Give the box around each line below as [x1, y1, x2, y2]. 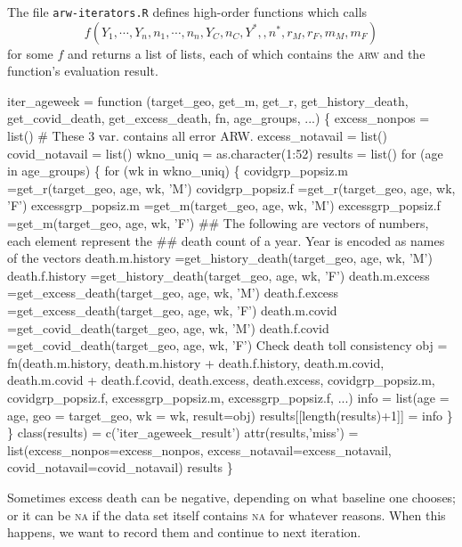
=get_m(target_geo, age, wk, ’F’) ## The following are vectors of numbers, [7, 214, 429, 232]
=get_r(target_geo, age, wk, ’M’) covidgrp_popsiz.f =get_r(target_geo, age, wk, [7, 178, 456, 197]
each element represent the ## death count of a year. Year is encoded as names [7, 231, 445, 249]
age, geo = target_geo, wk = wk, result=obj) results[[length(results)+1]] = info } [7, 405, 453, 424]
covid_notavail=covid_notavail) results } [7, 458, 233, 477]
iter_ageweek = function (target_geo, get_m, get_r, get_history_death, [7, 91, 409, 110]
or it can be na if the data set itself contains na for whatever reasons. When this [7, 505, 446, 524]
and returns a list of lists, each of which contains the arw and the [68, 44, 426, 62]
